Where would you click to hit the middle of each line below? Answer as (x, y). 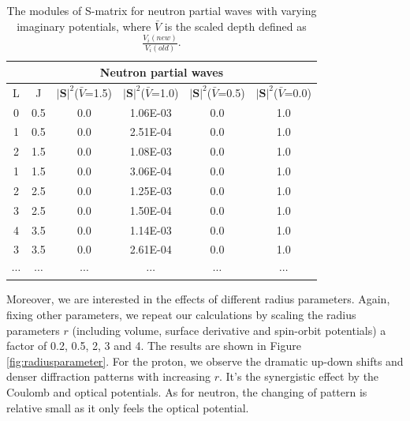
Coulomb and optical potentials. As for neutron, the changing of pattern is (187, 391)
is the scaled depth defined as (235, 26)
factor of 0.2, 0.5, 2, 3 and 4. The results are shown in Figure (154, 346)
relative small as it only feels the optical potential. (128, 407)
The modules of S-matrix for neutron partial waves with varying (162, 10)
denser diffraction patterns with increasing (109, 376)
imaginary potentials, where (84, 26)
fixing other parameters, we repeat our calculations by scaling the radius (181, 314)
